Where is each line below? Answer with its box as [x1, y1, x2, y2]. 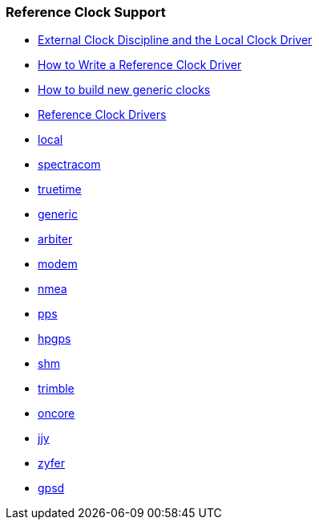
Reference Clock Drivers [38, 108, 167, 122]
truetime [38, 182, 82, 197]
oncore [38, 406, 75, 421]
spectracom [38, 157, 101, 172]
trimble [38, 381, 75, 396]
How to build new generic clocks [38, 83, 211, 97]
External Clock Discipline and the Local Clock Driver [38, 33, 313, 47]
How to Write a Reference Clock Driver [38, 58, 242, 72]
